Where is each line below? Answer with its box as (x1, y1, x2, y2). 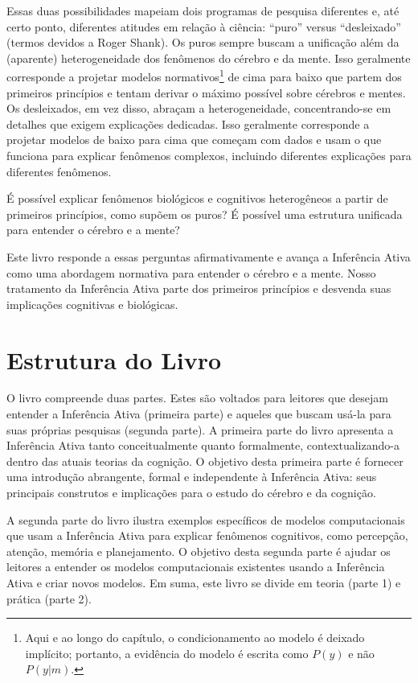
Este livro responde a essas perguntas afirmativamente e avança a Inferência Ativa (6, 248, 411, 265)
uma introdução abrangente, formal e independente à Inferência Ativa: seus (6, 468, 377, 485)
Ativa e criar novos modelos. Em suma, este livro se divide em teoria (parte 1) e (6, 574, 401, 590)
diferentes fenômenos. (6, 163, 112, 179)
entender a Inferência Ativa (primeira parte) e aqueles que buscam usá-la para (6, 405, 391, 422)
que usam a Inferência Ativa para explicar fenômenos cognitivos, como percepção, (6, 527, 408, 544)
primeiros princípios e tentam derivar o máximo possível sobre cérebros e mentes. (6, 84, 406, 101)
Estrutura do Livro (6, 343, 222, 376)
